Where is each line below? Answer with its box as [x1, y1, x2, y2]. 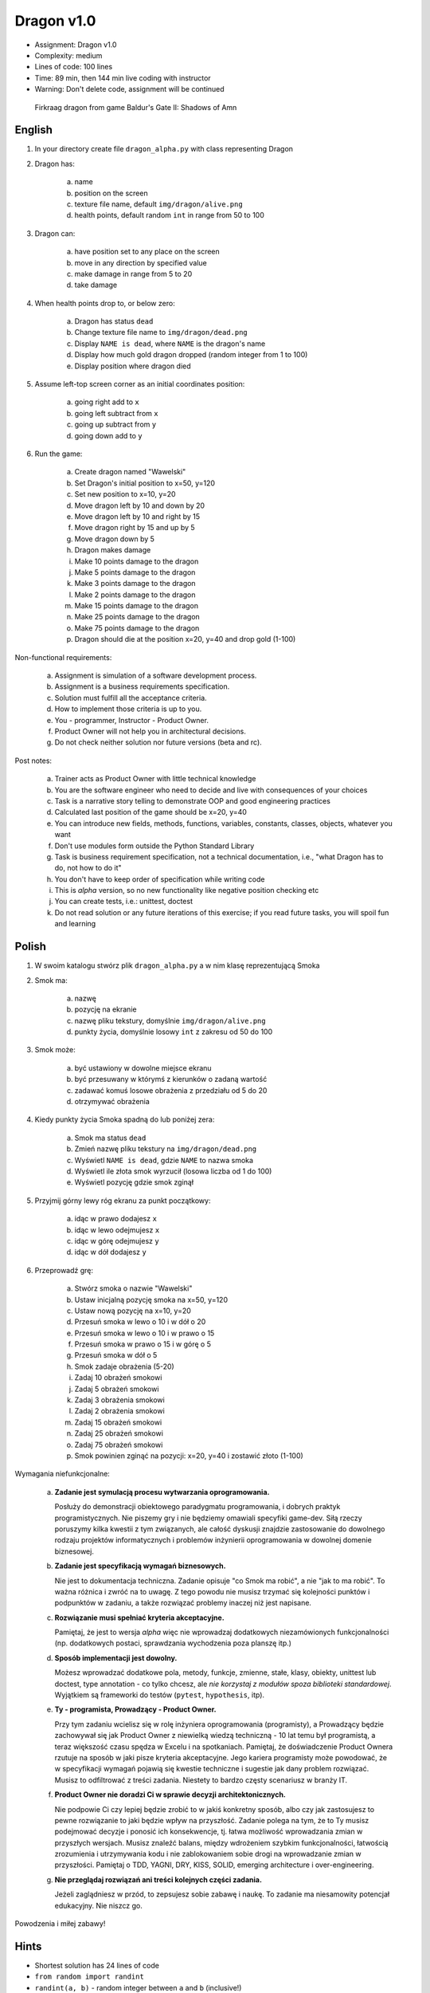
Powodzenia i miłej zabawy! [14, 1919, 106, 1928]
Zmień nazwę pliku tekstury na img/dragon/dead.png [74, 1144, 257, 1154]
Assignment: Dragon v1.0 [34, 40, 117, 49]
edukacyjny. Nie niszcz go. [54, 1901, 143, 1910]
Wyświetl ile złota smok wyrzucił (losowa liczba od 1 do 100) [74, 1166, 272, 1176]
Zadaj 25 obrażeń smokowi [74, 1429, 163, 1438]
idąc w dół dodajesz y [74, 1248, 147, 1257]
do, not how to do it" [54, 863, 123, 873]
